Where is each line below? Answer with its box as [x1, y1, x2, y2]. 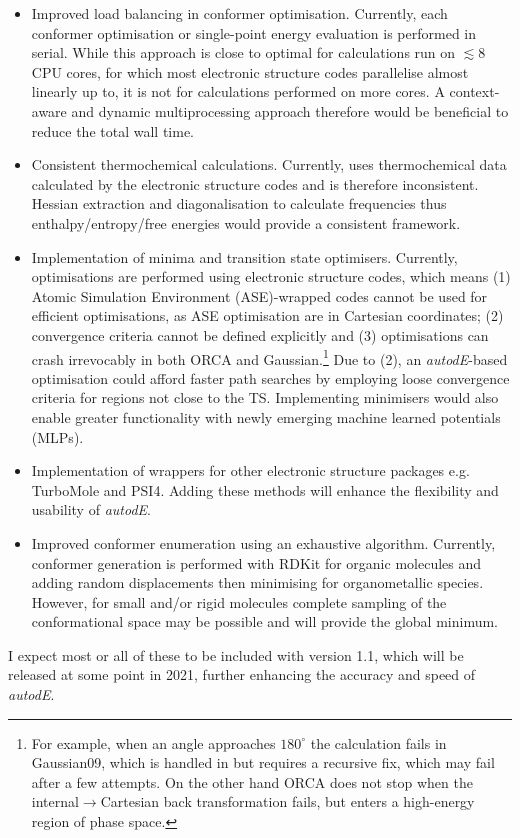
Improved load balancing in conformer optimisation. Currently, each [31, 3, 448, 23]
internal [31, 791, 79, 812]
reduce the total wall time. [31, 120, 194, 141]
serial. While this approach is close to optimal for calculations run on [31, 42, 456, 63]
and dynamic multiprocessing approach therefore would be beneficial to [71, 100, 509, 121]
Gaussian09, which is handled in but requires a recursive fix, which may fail [31, 752, 495, 773]
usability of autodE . [31, 499, 151, 520]
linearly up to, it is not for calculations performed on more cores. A [31, 81, 445, 102]
